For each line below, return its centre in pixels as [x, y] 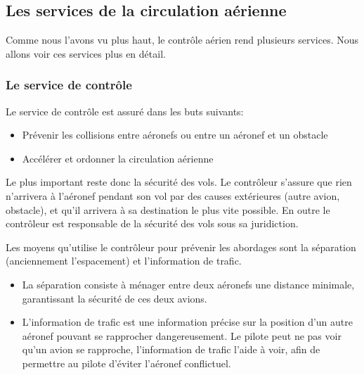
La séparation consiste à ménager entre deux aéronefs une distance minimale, [188, 284]
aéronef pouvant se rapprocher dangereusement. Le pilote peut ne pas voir [182, 335]
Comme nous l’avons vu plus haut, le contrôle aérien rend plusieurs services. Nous [182, 40]
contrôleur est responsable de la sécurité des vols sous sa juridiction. [152, 223]
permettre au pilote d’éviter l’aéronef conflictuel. [126, 363]
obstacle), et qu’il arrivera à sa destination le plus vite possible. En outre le [168, 209]
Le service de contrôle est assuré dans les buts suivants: [125, 111]
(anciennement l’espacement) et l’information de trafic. [124, 261]
